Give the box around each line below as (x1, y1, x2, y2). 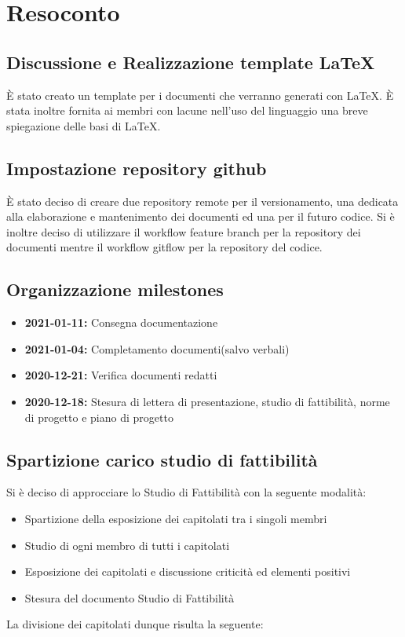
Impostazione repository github (6, 156, 267, 180)
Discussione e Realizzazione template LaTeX (6, 49, 375, 74)
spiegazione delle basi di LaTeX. (6, 117, 161, 134)
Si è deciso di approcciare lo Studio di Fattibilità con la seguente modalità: (6, 484, 367, 500)
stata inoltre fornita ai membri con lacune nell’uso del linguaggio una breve (6, 102, 368, 119)
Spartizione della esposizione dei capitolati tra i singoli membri (24, 510, 327, 526)
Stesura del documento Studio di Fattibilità (24, 589, 235, 606)
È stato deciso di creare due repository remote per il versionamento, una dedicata (6, 192, 399, 209)
